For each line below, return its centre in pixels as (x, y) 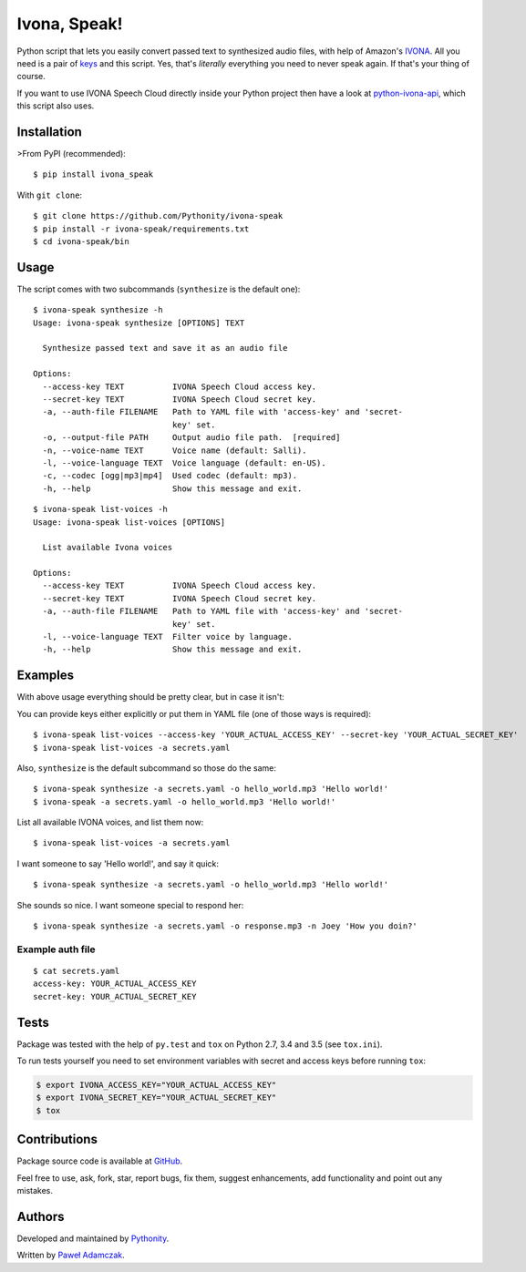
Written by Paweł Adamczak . (71, 1255)
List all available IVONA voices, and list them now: (110, 822)
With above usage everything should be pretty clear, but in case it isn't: (150, 697)
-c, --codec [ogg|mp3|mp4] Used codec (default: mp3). (170, 476)
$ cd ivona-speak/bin (81, 241)
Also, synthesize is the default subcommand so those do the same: (147, 768)
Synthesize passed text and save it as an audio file (165, 348)
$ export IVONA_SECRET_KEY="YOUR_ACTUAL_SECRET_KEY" (156, 1098)
